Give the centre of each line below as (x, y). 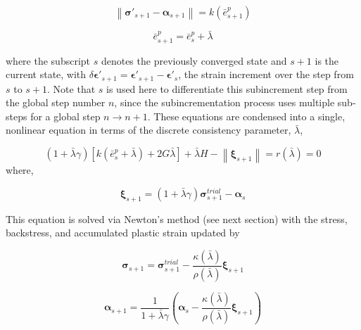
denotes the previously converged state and (194, 60)
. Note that (71, 88)
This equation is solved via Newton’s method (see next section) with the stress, (177, 218)
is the (327, 60)
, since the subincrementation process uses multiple (224, 102)
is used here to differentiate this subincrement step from (227, 88)
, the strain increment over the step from (266, 74)
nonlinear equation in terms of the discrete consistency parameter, (148, 130)
